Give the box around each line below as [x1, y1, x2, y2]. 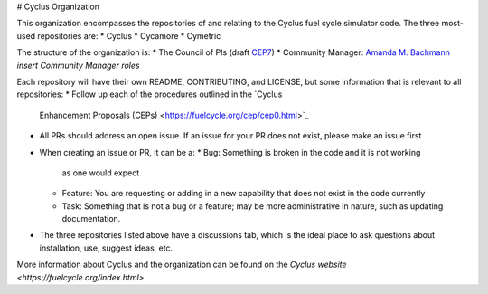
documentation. [61, 213, 121, 224]
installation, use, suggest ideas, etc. [39, 242, 174, 253]
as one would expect [61, 167, 140, 178]
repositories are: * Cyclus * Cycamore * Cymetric [37, 30, 221, 41]
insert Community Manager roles [16, 60, 140, 71]
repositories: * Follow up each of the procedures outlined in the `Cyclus [16, 89, 283, 100]
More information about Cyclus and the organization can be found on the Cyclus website [16, 259, 347, 270]
